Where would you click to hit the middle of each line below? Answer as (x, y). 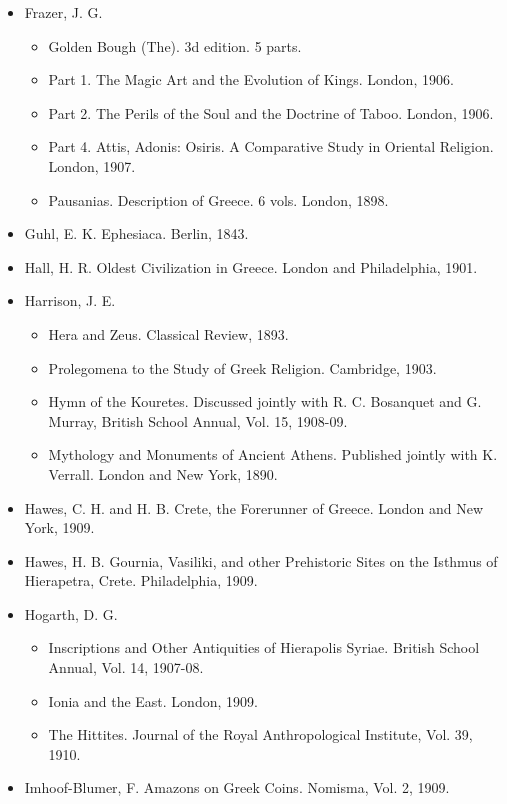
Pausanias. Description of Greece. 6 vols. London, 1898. (218, 199)
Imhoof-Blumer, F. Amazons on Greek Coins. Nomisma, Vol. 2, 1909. (237, 787)
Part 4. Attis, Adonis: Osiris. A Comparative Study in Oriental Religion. (271, 146)
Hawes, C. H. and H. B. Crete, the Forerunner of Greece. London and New (254, 507)
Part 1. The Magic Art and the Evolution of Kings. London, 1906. (251, 79)
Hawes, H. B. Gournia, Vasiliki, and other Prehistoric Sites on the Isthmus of (261, 560)
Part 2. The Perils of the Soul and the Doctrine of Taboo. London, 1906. (271, 112)
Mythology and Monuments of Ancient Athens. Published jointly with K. (273, 454)
